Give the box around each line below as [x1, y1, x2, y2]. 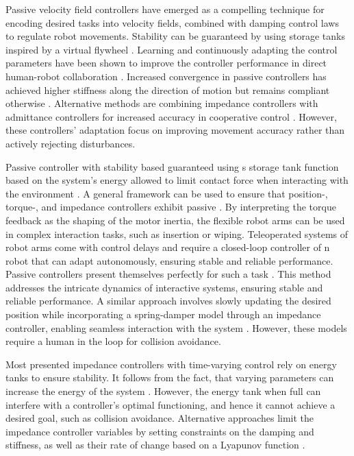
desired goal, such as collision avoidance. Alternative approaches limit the [5, 411, 314, 425]
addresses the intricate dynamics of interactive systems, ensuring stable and [5, 280, 323, 294]
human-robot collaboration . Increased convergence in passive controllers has [5, 69, 327, 83]
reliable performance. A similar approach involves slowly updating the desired [5, 293, 331, 308]
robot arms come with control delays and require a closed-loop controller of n [5, 240, 330, 254]
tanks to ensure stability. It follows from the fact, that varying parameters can [5, 370, 334, 385]
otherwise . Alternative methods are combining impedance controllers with [5, 96, 318, 110]
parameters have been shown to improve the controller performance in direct [5, 56, 327, 70]
